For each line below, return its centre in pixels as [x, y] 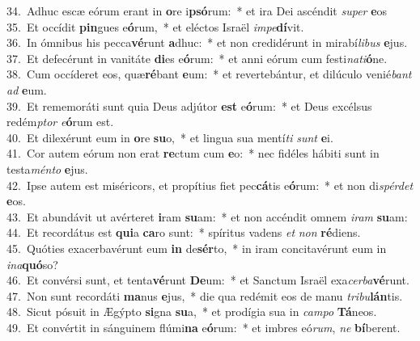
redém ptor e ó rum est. [60, 122]
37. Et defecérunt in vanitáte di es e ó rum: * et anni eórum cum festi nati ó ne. [197, 58]
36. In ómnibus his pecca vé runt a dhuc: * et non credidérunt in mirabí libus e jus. [207, 42]
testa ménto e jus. [47, 168]
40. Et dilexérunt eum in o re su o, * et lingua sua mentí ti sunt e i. [170, 137]
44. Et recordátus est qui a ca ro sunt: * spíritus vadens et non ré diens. [184, 232]
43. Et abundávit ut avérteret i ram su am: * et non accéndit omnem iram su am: [207, 216]
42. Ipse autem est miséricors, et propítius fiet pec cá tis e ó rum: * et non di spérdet [210, 185]
